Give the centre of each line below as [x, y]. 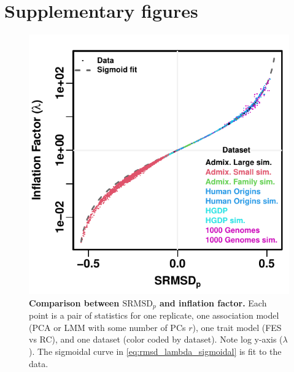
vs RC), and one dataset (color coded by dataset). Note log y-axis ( [156, 339]
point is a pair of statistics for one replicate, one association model [154, 315]
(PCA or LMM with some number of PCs [107, 327]
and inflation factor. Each [213, 302]
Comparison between [74, 302]
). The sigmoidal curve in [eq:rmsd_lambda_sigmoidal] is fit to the [155, 351]
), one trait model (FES [237, 327]
